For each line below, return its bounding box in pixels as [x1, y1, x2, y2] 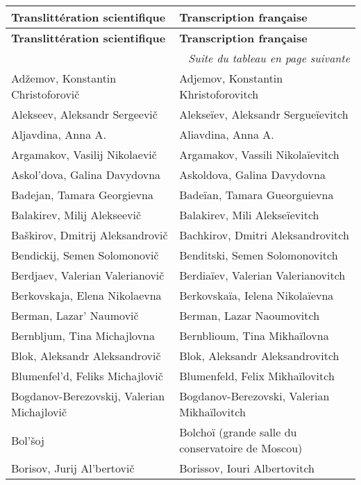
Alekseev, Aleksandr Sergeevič [11, 106, 158, 122]
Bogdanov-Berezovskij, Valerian [11, 388, 165, 404]
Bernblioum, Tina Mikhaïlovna [179, 327, 329, 343]
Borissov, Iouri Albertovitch [179, 460, 314, 476]
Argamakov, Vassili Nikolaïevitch [179, 146, 339, 162]
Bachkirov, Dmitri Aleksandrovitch [179, 227, 349, 243]
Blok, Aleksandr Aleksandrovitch [179, 348, 339, 364]
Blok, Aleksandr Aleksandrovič [11, 348, 161, 364]
